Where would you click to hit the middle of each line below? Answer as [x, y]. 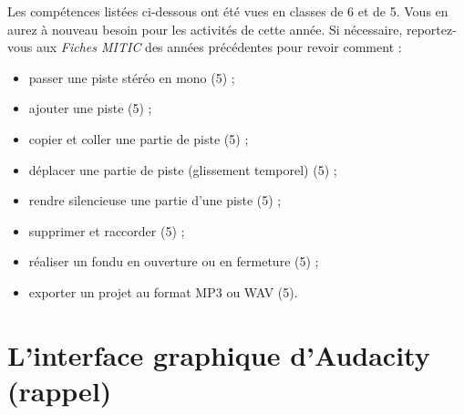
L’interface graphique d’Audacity [219, 354]
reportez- [431, 29]
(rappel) [60, 390]
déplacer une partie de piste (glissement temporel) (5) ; [183, 169]
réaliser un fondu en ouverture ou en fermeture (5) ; [174, 261]
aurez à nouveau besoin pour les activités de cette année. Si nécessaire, [205, 29]
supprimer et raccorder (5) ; [107, 230]
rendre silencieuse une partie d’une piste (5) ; [155, 200]
